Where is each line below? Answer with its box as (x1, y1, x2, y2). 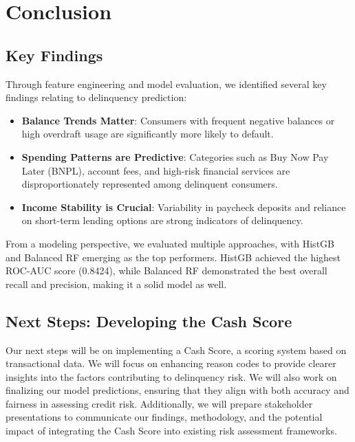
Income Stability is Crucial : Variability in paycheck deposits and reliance (21, 199, 346, 214)
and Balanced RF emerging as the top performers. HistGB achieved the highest (6, 250, 341, 264)
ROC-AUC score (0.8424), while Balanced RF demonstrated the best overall (6, 263, 327, 278)
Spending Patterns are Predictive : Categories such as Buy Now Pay (21, 149, 329, 164)
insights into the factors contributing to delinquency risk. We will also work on (6, 369, 337, 384)
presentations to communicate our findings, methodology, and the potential (6, 410, 323, 424)
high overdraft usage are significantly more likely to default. (21, 126, 274, 141)
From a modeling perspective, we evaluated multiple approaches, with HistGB (6, 236, 334, 250)
